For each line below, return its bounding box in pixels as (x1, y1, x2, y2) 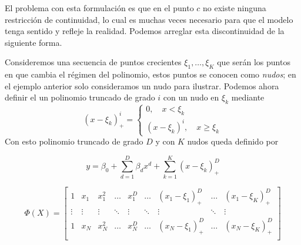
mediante (231, 91, 265, 103)
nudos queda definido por (187, 135, 279, 147)
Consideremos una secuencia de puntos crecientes (5, 56, 182, 68)
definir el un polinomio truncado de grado (5, 91, 155, 103)
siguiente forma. (5, 36, 62, 48)
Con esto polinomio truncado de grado (5, 135, 143, 147)
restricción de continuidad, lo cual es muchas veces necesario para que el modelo (5, 13, 293, 25)
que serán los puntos (217, 56, 290, 68)
